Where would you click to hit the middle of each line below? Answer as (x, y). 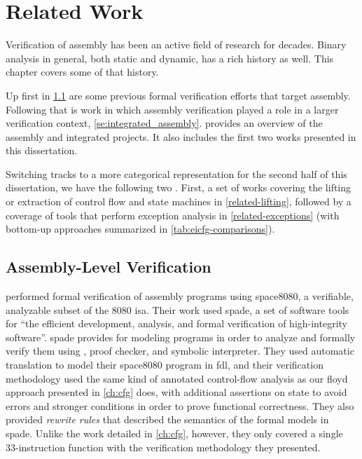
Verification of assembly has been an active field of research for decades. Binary (176, 44)
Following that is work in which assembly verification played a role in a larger (172, 109)
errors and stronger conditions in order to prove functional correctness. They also (180, 405)
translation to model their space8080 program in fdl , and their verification (165, 365)
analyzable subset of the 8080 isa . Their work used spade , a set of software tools (177, 309)
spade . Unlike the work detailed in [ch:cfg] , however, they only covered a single (174, 433)
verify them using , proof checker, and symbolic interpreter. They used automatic (180, 351)
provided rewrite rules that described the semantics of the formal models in (167, 419)
